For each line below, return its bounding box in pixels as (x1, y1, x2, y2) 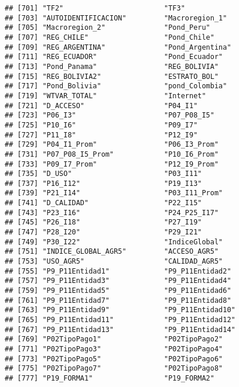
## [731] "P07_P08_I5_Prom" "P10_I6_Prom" (5, 150, 219, 158)
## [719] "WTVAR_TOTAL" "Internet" (5, 91, 206, 100)
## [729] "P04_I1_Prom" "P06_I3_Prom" (5, 140, 219, 149)
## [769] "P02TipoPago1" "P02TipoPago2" (5, 335, 223, 344)
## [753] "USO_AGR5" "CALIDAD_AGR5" (5, 257, 223, 266)
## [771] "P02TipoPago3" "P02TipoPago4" (5, 344, 223, 353)
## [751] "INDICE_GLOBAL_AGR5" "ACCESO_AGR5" (5, 247, 219, 256)
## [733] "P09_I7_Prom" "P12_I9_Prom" (5, 160, 219, 168)
